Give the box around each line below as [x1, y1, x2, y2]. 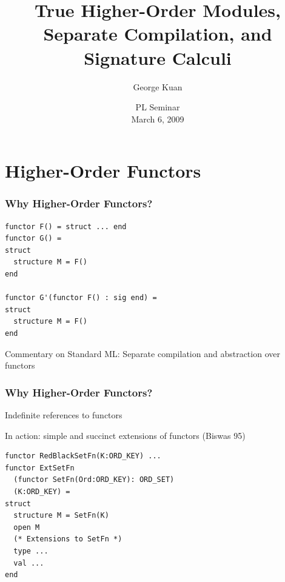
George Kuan [133, 80, 183, 93]
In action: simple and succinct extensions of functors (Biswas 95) [5, 429, 246, 441]
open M [13, 523, 40, 532]
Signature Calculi [84, 45, 232, 70]
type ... [13, 546, 49, 555]
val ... [13, 558, 44, 567]
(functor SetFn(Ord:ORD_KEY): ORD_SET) [13, 475, 175, 484]
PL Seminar [135, 101, 180, 113]
